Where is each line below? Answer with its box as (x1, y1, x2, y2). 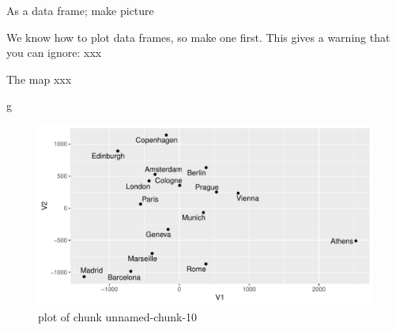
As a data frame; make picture (6, 2, 154, 18)
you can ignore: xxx (6, 44, 102, 61)
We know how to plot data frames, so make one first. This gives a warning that (6, 28, 390, 45)
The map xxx (6, 70, 72, 87)
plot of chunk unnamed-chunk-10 (38, 308, 198, 324)
